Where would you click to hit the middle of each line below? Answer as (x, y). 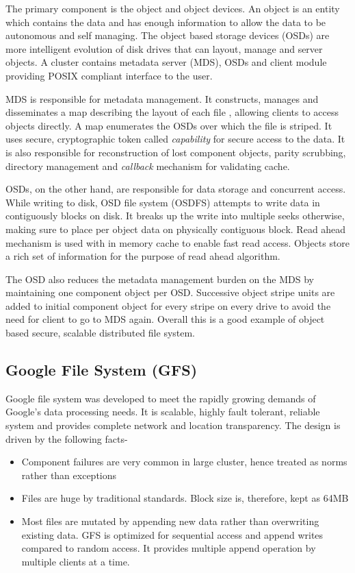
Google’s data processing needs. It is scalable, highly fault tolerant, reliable (163, 412)
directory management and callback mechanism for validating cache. (148, 166)
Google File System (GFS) (102, 370)
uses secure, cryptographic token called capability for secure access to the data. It (175, 139)
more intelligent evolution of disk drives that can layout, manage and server (164, 48)
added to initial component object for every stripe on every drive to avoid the (168, 305)
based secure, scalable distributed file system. (101, 333)
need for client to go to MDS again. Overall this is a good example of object (165, 319)
